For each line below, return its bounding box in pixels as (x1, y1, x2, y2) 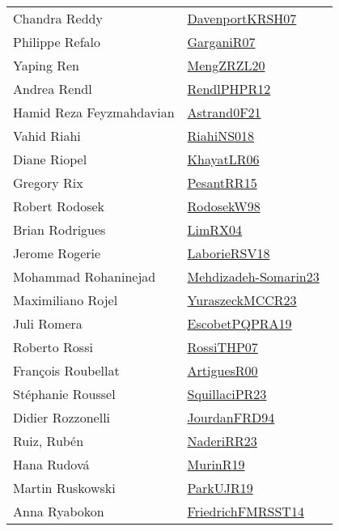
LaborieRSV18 (187, 244, 270, 262)
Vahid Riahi (13, 126, 81, 145)
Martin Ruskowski (13, 478, 116, 497)
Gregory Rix (13, 173, 83, 192)
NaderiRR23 (187, 431, 257, 450)
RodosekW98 (187, 197, 261, 215)
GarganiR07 (187, 32, 256, 51)
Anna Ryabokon (13, 502, 104, 520)
